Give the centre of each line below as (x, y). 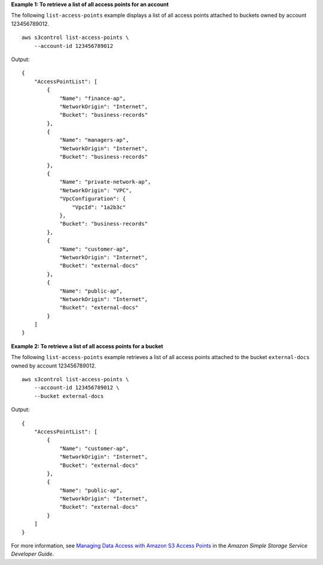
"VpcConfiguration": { (93, 199)
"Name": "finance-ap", (93, 98)
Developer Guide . (32, 554)
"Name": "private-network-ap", (105, 182)
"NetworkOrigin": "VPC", (96, 190)
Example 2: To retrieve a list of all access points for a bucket (87, 346)
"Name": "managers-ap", (94, 140)
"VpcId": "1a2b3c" (99, 207)
